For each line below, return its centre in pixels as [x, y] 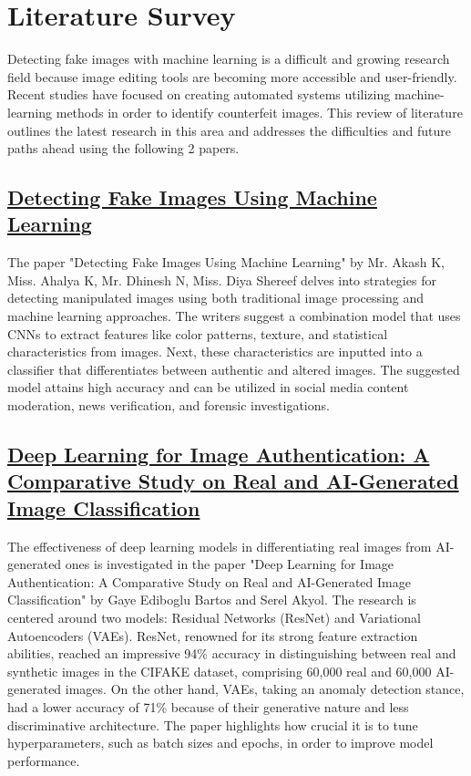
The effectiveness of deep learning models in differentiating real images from [220, 546]
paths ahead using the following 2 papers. [123, 148]
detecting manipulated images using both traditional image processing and [215, 298]
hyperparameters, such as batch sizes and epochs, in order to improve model [220, 743]
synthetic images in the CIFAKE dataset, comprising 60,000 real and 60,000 [220, 671]
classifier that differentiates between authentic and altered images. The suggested [234, 369]
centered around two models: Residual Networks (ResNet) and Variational [214, 617]
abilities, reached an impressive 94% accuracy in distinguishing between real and [232, 653]
